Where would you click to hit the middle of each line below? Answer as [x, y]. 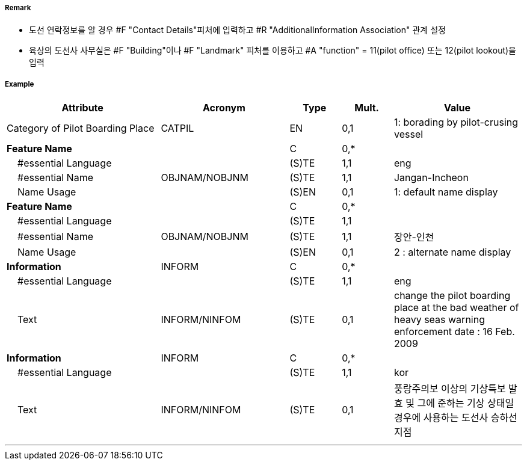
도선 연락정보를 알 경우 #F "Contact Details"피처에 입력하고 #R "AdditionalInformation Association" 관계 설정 [237, 30]
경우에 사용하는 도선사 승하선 [455, 418]
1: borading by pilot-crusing [456, 122]
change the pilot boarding [452, 296]
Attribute [82, 108]
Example [20, 84]
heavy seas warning [439, 320]
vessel [408, 134]
